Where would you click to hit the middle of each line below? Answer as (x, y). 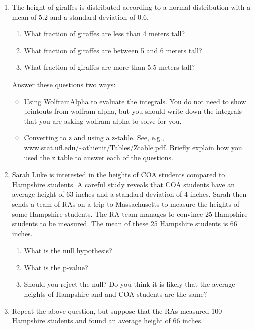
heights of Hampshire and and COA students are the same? (115, 294)
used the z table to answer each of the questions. (99, 157)
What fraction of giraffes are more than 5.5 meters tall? (109, 67)
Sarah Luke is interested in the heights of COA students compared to (118, 174)
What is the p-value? (56, 267)
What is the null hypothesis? (68, 250)
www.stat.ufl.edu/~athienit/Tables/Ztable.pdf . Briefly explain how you (133, 147)
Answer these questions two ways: (64, 84)
